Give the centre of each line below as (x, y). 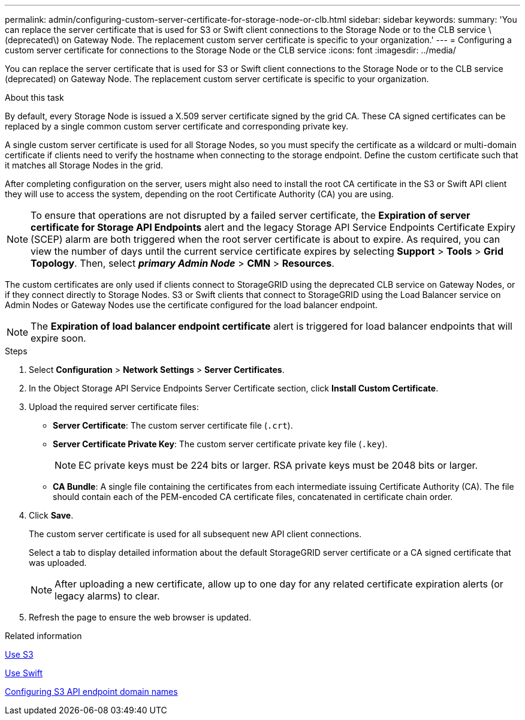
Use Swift (24, 673)
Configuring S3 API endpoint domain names (91, 692)
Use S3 (19, 654)
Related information (43, 636)
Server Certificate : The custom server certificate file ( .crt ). (173, 425)
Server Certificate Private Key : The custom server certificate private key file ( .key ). (220, 444)
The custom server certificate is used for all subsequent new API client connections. (195, 534)
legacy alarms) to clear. (107, 596)
